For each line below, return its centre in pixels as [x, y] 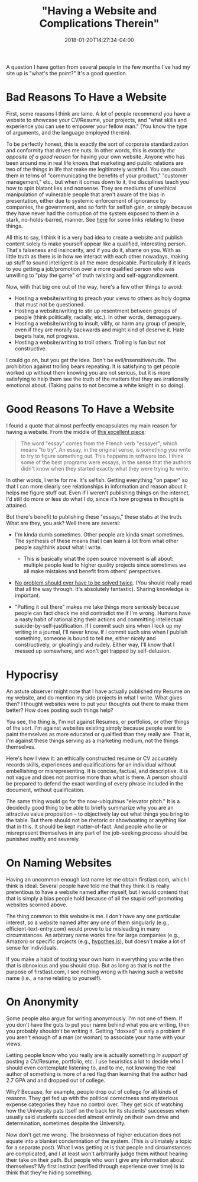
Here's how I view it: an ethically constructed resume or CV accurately [92, 758]
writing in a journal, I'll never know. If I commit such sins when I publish [101, 632]
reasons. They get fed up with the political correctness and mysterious [92, 1098]
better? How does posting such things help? [60, 710]
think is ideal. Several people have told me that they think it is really [88, 886]
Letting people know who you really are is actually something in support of [97, 1055]
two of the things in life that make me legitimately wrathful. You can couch [96, 169]
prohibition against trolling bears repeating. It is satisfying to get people [93, 366]
